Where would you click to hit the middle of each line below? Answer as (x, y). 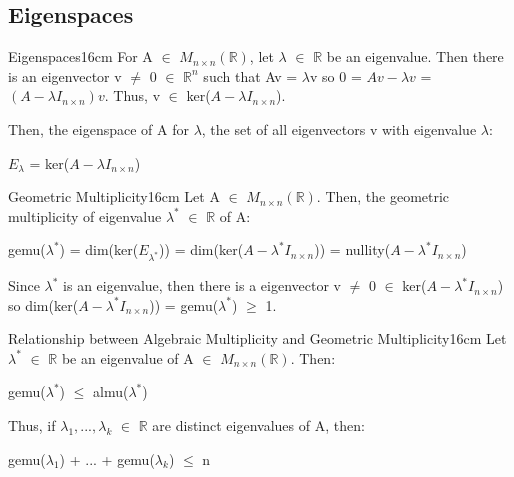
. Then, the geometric (383, 196)
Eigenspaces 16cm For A (80, 56)
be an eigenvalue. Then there (415, 56)
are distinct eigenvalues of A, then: (258, 425)
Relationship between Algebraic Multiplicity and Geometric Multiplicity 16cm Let (257, 338)
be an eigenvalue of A (127, 357)
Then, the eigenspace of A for (98, 128)
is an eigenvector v (65, 75)
